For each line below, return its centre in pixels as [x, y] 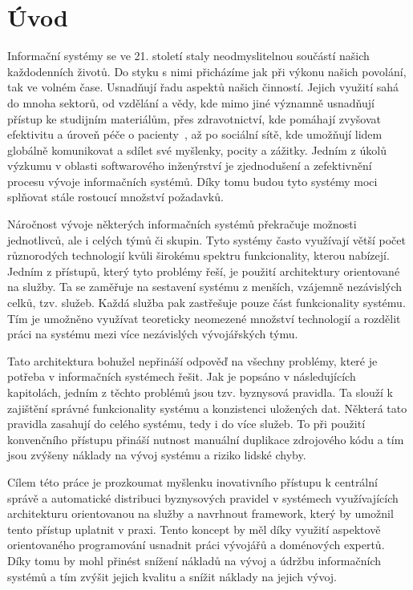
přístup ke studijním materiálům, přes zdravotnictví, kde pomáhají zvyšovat [194, 118]
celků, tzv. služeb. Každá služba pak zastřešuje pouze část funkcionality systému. [206, 303]
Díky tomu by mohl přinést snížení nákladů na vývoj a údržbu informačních [194, 560]
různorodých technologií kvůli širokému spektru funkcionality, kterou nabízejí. [198, 255]
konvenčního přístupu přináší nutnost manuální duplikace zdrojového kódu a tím [206, 439]
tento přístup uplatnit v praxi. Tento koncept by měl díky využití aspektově [194, 529]
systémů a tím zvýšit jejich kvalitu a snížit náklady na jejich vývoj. [172, 576]
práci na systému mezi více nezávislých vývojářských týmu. [153, 334]
